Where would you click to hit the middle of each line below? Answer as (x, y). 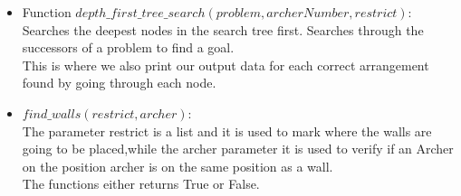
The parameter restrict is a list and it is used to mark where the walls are (227, 131)
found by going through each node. (119, 83)
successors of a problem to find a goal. (128, 47)
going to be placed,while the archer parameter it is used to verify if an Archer (238, 149)
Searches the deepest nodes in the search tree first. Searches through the (223, 29)
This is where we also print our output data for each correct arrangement (226, 65)
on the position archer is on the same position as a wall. (178, 166)
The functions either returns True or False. (141, 184)
